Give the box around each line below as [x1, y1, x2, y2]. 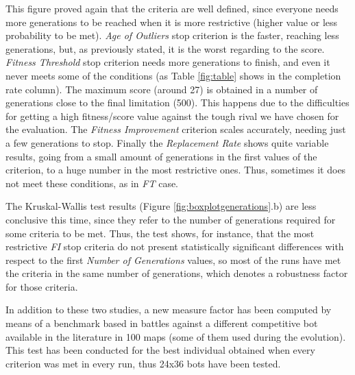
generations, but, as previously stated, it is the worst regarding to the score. [5, 41, 325, 56]
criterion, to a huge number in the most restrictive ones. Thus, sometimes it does [5, 162, 346, 177]
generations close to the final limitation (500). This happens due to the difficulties [5, 95, 350, 110]
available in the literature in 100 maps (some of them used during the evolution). [5, 329, 346, 343]
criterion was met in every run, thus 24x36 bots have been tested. [5, 356, 281, 370]
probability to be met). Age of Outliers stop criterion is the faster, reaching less [5, 28, 339, 43]
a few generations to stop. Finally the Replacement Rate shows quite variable [5, 135, 329, 149]
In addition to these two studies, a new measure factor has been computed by [5, 302, 332, 317]
